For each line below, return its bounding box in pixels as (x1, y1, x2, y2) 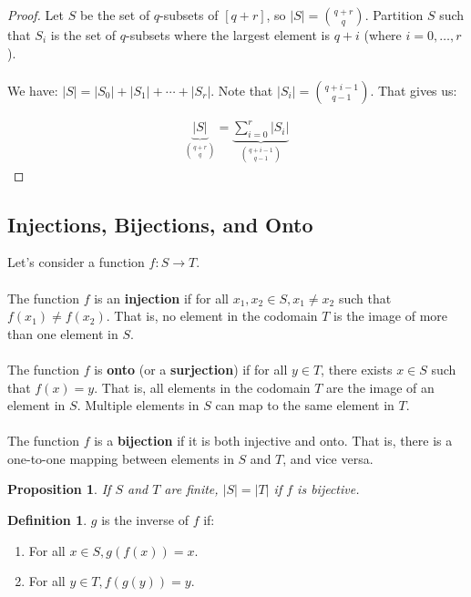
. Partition (364, 5, 424, 24)
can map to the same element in (215, 396, 394, 415)
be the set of (79, 5, 150, 24)
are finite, (164, 479, 219, 499)
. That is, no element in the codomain (106, 306, 318, 325)
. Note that (210, 80, 273, 99)
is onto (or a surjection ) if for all (94, 359, 288, 378)
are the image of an (326, 377, 435, 396)
